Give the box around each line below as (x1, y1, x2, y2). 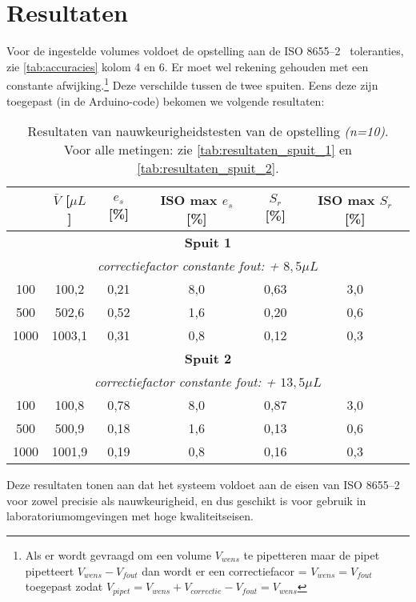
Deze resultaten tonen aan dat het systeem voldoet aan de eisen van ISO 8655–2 (6, 476, 400, 493)
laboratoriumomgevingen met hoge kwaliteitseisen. (6, 508, 254, 524)
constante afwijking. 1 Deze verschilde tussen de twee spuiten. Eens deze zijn (6, 74, 378, 93)
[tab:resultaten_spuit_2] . (137, 159, 279, 178)
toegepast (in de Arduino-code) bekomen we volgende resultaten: (6, 92, 325, 109)
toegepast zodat (25, 578, 103, 595)
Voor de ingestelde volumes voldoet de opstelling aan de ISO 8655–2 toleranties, (6, 42, 404, 59)
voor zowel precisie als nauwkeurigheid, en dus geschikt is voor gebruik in (6, 492, 366, 508)
